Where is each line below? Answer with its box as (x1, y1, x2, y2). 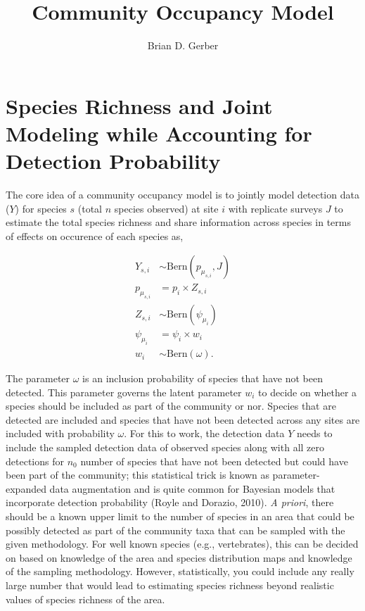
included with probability (6, 426, 115, 441)
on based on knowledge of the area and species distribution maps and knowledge (6, 550, 352, 565)
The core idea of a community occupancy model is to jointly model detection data (6, 187, 359, 202)
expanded (6, 481, 46, 496)
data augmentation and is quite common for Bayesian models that (49, 481, 335, 496)
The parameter (6, 371, 70, 386)
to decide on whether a (258, 384, 357, 399)
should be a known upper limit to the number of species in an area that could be (6, 509, 354, 523)
